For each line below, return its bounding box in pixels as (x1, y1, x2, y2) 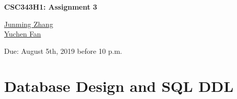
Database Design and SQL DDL (4, 75, 234, 96)
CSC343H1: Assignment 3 (4, 2, 98, 12)
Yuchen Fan (4, 28, 41, 39)
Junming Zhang (4, 18, 53, 29)
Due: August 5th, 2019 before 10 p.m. (4, 45, 122, 56)
